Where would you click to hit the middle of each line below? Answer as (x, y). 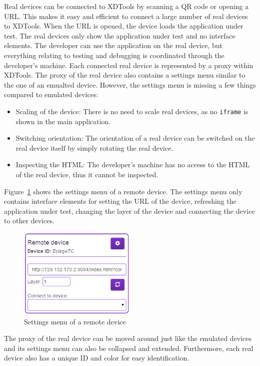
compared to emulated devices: (51, 94)
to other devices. (29, 221)
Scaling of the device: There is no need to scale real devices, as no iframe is (132, 111)
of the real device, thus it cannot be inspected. (87, 174)
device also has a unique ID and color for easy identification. (97, 358)
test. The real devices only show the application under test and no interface (120, 35)
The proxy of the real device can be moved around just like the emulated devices (128, 338)
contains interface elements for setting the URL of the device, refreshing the (120, 201)
